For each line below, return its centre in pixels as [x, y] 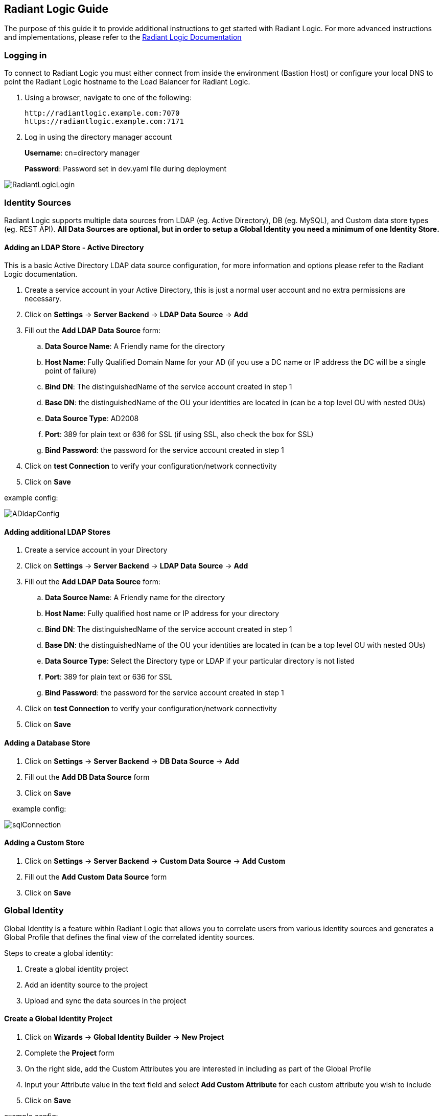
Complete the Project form [69, 1053]
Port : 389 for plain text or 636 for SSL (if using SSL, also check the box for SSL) [179, 434]
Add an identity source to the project [86, 984]
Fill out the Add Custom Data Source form [96, 877]
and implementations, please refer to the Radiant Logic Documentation [123, 37]
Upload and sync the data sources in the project [106, 1000]
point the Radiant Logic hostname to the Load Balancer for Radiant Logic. [127, 82]
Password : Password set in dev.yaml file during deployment [126, 169]
